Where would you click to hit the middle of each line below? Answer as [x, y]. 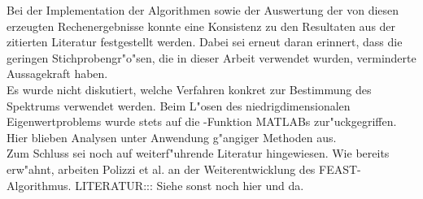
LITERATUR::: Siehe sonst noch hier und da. [190, 185]
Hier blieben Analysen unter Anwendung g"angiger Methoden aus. [172, 137]
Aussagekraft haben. [57, 74]
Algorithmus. [39, 185]
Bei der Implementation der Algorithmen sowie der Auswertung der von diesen [203, 10]
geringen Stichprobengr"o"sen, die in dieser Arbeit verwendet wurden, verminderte [211, 57]
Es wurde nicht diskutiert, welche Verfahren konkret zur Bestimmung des [189, 89]
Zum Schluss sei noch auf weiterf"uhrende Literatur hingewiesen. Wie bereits [198, 153]
